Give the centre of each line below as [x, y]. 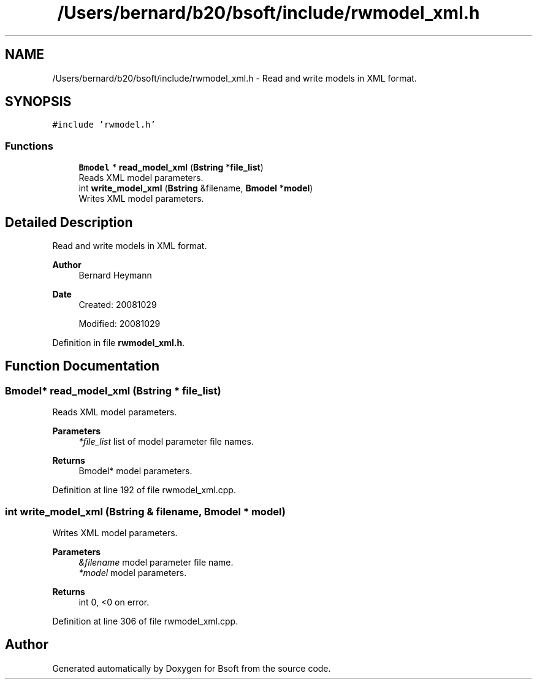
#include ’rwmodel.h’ [104, 125]
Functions [29, 146]
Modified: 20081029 [120, 324]
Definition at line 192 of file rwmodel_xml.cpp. [144, 490]
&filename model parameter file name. [156, 562]
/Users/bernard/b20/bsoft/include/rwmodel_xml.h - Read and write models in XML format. [234, 78]
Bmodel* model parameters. [135, 471]
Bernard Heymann [115, 275]
